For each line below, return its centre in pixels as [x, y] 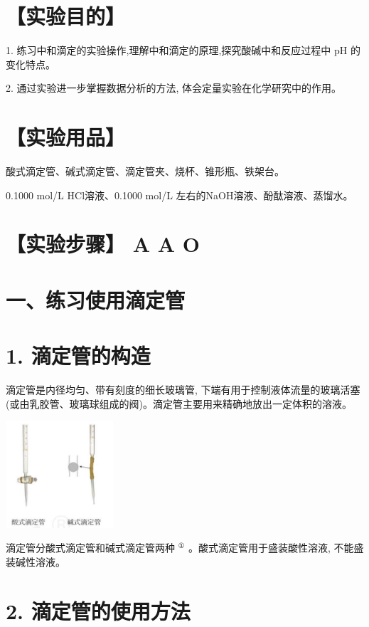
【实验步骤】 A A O [103, 244]
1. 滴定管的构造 [78, 355]
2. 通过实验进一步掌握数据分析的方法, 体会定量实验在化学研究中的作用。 [174, 88]
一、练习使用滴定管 [96, 299]
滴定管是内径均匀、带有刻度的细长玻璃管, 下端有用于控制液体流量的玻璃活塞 [183, 390]
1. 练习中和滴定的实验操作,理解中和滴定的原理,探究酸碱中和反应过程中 [169, 50]
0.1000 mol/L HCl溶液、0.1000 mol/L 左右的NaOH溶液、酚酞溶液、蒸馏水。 [180, 195]
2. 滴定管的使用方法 [98, 610]
